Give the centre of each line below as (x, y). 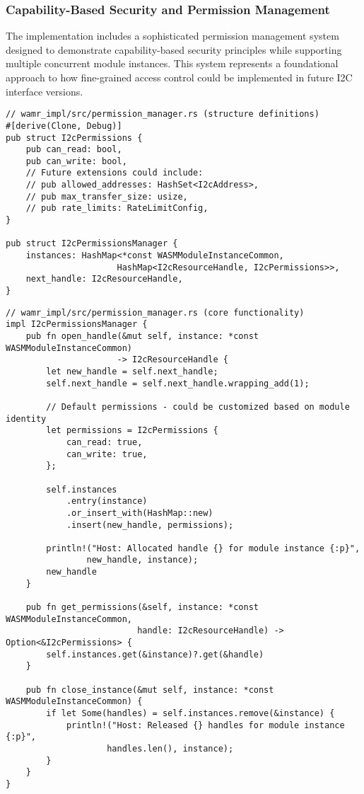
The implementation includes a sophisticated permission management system (172, 36)
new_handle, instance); (142, 560)
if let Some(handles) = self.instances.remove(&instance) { (190, 713)
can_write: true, (107, 454)
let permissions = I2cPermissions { (132, 431)
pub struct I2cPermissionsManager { (92, 244)
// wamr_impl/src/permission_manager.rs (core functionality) (155, 312)
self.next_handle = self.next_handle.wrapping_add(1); (178, 383)
